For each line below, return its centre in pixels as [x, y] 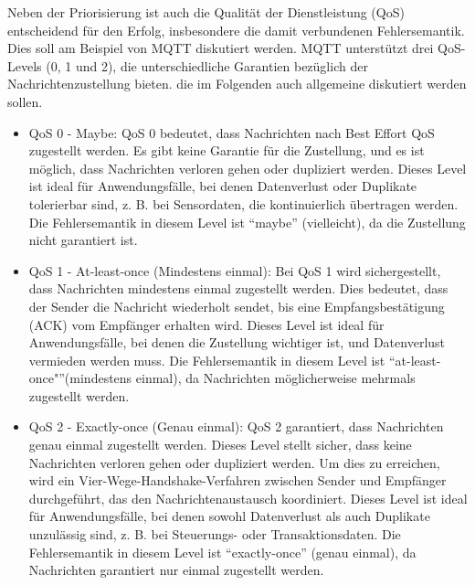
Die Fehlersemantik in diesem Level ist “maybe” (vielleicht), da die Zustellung [247, 222]
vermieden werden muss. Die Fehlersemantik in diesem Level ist [207, 360]
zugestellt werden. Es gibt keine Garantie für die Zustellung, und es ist [227, 150]
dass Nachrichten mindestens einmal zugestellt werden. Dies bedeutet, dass [238, 288]
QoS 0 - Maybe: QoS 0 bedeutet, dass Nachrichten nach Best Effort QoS [232, 132]
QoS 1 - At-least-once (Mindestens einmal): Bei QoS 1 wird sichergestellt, [235, 270]
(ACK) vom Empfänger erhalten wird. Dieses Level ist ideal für [206, 324]
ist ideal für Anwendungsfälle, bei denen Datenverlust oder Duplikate [223, 186]
